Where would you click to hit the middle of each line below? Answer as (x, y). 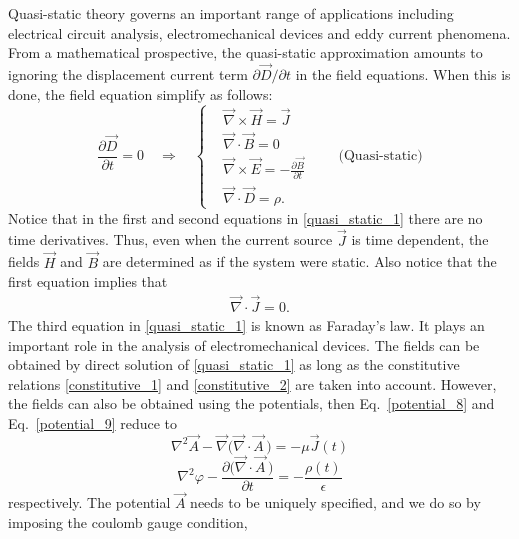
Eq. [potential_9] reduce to (93, 422)
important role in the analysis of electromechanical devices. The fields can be (244, 344)
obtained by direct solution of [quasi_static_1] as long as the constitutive (234, 364)
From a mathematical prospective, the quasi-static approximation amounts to (245, 52)
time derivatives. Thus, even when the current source (170, 239)
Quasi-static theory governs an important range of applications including (231, 13)
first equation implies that (88, 281)
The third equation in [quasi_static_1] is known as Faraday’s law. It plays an (246, 324)
